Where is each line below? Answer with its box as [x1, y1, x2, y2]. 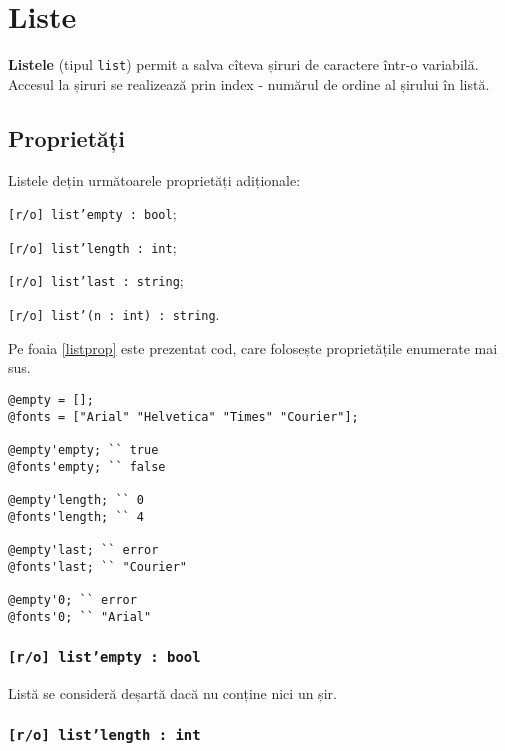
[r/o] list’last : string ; [8, 270, 184, 291]
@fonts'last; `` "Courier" [8, 559, 187, 574]
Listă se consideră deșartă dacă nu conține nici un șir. [8, 682, 337, 703]
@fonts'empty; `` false [8, 459, 166, 474]
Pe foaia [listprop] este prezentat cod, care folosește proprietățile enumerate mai [8, 337, 498, 358]
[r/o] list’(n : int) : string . [8, 304, 220, 325]
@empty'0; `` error [8, 592, 137, 607]
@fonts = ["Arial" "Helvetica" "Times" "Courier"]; [8, 409, 359, 424]
